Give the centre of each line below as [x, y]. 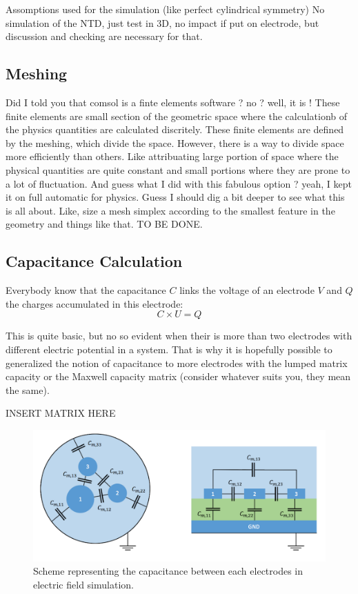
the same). [28, 389]
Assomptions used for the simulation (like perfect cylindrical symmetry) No [165, 9]
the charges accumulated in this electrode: [95, 303]
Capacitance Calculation [94, 261]
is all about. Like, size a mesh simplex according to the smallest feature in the [170, 210]
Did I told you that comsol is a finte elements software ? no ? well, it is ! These [173, 102]
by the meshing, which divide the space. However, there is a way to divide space [175, 142]
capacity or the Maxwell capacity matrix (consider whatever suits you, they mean [178, 376]
